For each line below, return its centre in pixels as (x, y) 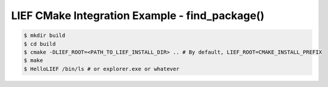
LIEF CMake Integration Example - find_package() (138, 15)
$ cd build (40, 44)
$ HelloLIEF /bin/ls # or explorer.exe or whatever (102, 69)
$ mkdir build (45, 35)
